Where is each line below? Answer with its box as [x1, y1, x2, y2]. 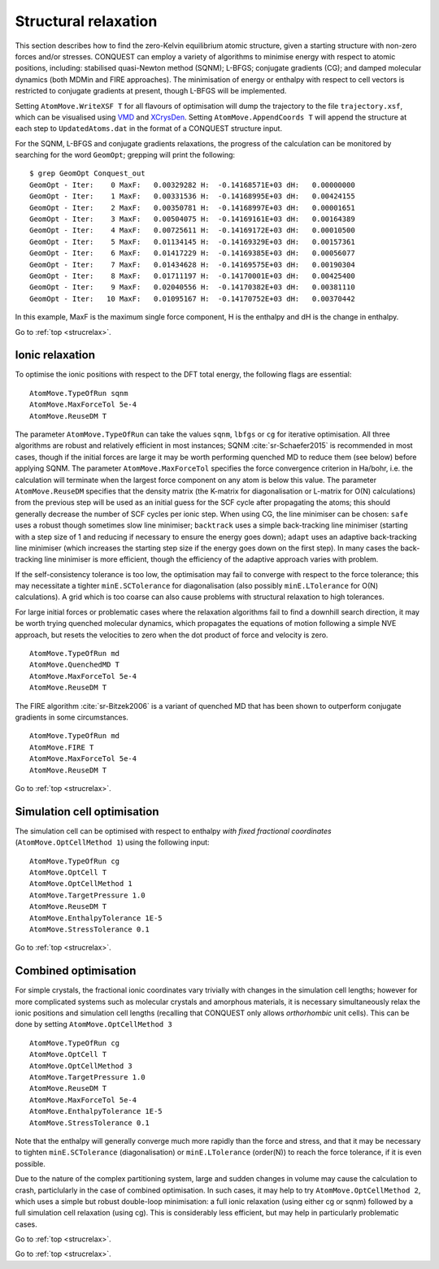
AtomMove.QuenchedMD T [29, 660, 120, 670]
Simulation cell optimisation [15, 805, 159, 819]
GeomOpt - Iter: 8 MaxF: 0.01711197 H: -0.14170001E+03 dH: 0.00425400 [29, 271, 355, 280]
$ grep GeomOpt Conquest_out [29, 169, 146, 178]
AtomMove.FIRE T [29, 742, 94, 752]
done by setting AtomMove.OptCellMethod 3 [15, 1019, 172, 1029]
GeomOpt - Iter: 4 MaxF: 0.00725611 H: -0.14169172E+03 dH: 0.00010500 [29, 226, 355, 235]
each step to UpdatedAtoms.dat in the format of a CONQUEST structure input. [15, 124, 283, 133]
